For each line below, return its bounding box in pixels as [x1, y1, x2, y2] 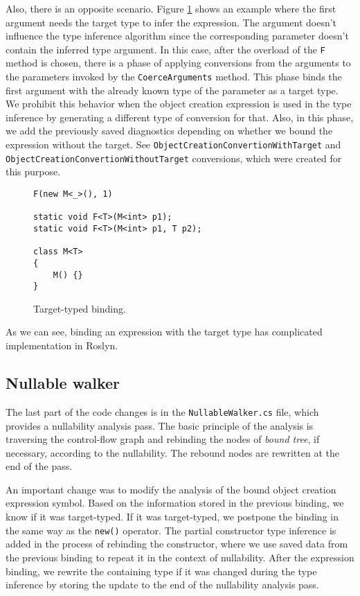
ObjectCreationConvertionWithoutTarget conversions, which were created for [6, 150, 342, 165]
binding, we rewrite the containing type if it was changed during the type [6, 563, 317, 578]
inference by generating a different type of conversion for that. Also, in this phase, [6, 109, 354, 124]
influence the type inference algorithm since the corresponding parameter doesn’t [6, 28, 349, 43]
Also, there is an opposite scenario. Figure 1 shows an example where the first [6, 1, 336, 15]
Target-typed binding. [33, 301, 126, 315]
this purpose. [6, 164, 61, 179]
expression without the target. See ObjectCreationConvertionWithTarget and [6, 137, 341, 152]
